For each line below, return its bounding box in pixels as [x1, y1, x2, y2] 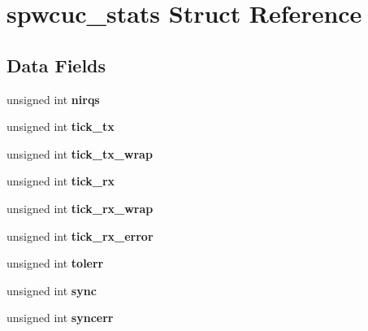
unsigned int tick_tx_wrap [6, 145, 153, 162]
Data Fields [6, 52, 106, 77]
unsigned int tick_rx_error [6, 227, 154, 244]
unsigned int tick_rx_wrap [6, 199, 154, 216]
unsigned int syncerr [6, 309, 114, 326]
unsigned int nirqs [6, 90, 100, 107]
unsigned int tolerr [6, 255, 104, 272]
